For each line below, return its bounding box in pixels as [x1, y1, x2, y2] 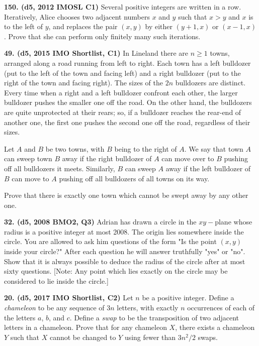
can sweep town [4, 153, 52, 164]
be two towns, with [45, 143, 105, 154]
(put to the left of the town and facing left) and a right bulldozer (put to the [4, 67, 241, 78]
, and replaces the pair [48, 21, 118, 32]
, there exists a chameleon [175, 322, 255, 332]
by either [145, 21, 173, 32]
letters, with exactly [117, 302, 179, 313]
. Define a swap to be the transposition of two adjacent [69, 312, 239, 322]
